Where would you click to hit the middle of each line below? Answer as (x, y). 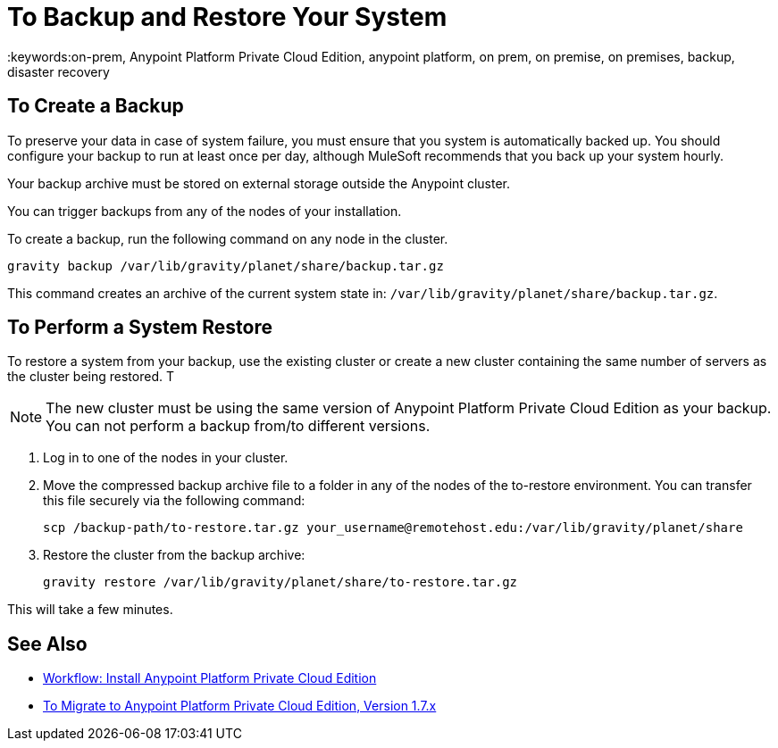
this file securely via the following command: (174, 501)
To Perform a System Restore (140, 328)
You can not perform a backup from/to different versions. (238, 426)
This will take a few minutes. (90, 610)
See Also (47, 644)
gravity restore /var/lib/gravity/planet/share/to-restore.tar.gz (280, 582)
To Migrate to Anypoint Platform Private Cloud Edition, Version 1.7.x (240, 706)
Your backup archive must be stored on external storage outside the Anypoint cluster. (259, 183)
